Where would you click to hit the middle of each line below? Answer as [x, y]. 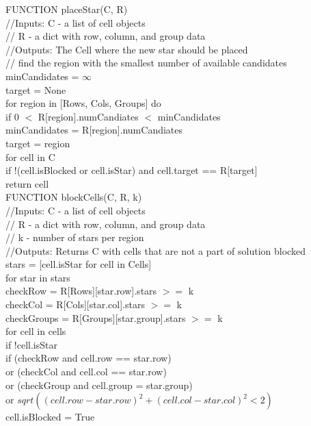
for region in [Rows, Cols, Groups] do [83, 103]
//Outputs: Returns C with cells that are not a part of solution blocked [155, 250]
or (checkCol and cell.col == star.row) [86, 372]
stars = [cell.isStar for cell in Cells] [79, 264]
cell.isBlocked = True [50, 417]
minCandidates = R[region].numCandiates [94, 130]
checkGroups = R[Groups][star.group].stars [96, 317]
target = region [38, 143]
